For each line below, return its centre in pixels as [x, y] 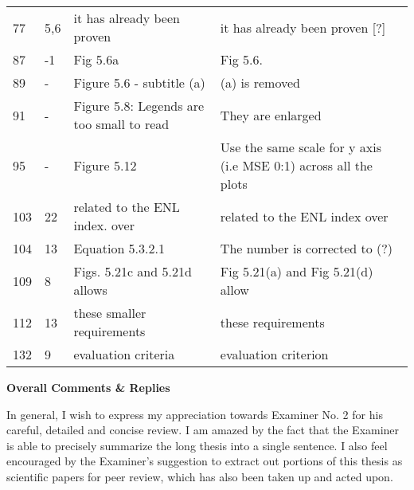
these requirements [272, 322]
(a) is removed [260, 82]
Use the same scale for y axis [301, 147]
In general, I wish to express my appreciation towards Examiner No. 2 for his [195, 414]
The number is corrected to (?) [307, 248]
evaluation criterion [274, 354]
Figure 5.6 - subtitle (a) [139, 82]
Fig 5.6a [96, 59]
